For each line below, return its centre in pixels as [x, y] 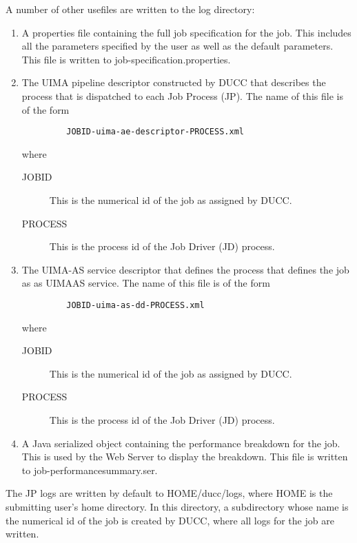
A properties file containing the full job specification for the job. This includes [186, 32]
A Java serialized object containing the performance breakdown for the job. [181, 443]
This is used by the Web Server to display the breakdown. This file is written [185, 457]
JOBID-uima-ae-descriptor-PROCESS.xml [155, 132]
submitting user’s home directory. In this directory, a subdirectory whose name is [177, 506]
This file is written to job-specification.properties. [126, 59]
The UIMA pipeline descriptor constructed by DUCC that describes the [174, 82]
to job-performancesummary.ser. [90, 470]
